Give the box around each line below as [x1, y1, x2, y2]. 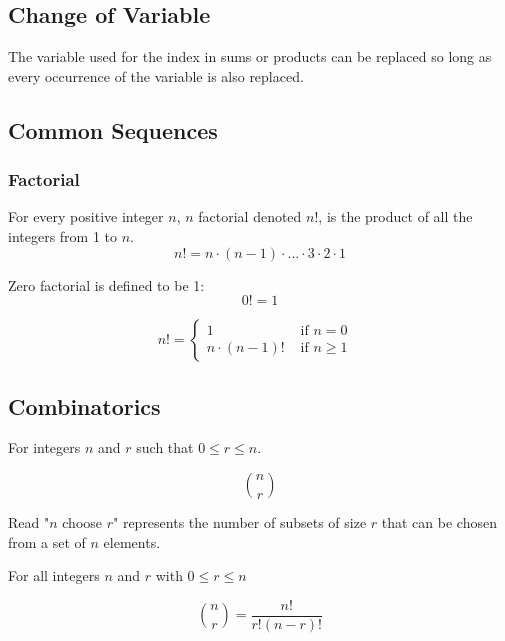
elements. [103, 531, 161, 552]
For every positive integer [8, 206, 164, 227]
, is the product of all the [318, 206, 473, 227]
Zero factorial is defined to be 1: [8, 274, 205, 295]
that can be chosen [381, 511, 497, 532]
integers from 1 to [8, 225, 118, 246]
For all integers [8, 565, 100, 586]
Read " [8, 511, 50, 532]
